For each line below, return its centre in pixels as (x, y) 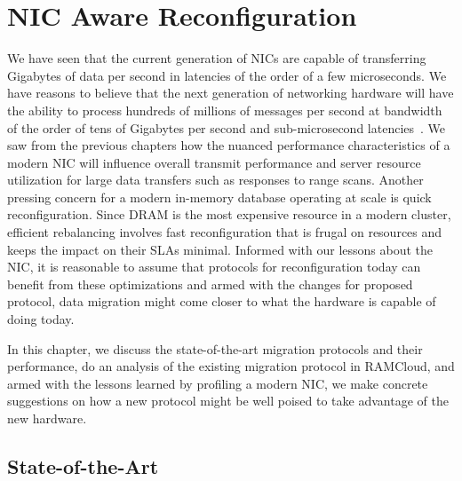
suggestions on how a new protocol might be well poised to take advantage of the (228, 401)
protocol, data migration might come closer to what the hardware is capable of (222, 301)
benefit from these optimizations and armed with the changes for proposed (210, 284)
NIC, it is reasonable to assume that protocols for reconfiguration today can (214, 267)
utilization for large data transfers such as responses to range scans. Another (215, 180)
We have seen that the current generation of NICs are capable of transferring (217, 58)
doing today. (41, 319)
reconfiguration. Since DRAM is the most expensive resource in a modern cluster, (229, 214)
